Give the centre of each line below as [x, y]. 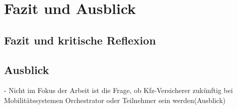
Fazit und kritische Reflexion [80, 40]
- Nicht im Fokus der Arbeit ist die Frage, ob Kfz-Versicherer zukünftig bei [118, 90]
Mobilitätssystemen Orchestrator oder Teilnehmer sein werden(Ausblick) [115, 100]
